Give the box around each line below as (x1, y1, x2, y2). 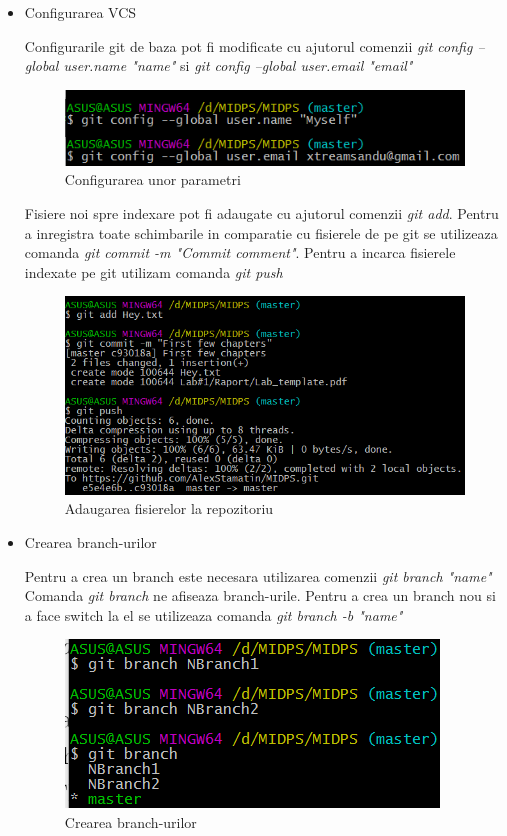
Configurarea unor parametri (64, 169, 241, 190)
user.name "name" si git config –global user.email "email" (63, 55, 413, 76)
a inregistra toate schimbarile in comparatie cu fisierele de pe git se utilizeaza (24, 222, 498, 243)
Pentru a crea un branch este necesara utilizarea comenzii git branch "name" (24, 565, 492, 586)
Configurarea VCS (24, 2, 137, 22)
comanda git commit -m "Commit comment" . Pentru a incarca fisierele (24, 242, 456, 263)
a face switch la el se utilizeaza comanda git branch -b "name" (24, 604, 403, 625)
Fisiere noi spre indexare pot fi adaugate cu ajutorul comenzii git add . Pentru (24, 202, 499, 223)
